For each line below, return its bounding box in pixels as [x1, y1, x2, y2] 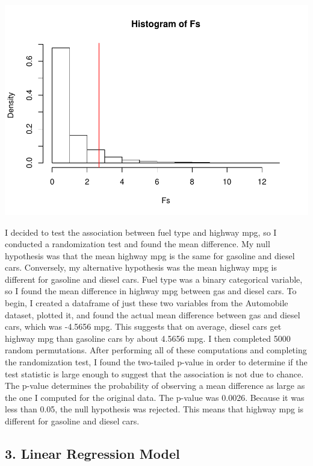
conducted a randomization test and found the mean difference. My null [5, 238, 270, 250]
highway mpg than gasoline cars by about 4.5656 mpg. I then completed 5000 [5, 332, 291, 344]
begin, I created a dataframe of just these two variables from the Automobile [5, 297, 288, 309]
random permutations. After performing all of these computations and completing [5, 344, 307, 356]
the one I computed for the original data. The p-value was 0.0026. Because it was [5, 391, 305, 403]
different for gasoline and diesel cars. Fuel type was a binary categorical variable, [5, 272, 303, 285]
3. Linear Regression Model [5, 444, 180, 462]
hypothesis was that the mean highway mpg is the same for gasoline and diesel [5, 249, 295, 262]
